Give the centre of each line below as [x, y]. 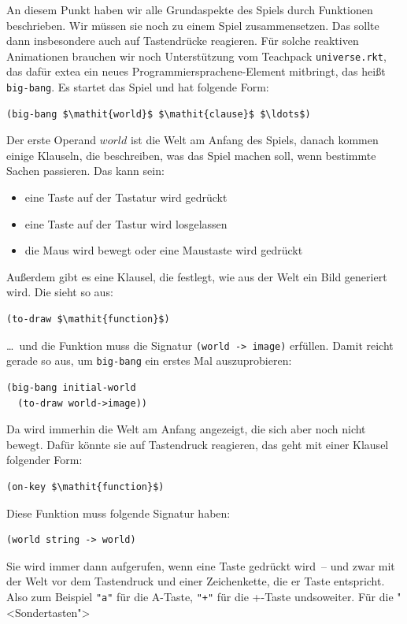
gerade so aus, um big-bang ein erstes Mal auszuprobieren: [149, 360]
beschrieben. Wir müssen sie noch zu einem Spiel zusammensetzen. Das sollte [193, 25]
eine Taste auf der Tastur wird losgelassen [126, 223]
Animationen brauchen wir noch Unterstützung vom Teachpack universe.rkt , [196, 56]
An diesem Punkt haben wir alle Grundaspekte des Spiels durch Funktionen [190, 9]
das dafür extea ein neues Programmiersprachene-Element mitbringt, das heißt [196, 71]
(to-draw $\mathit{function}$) [88, 319]
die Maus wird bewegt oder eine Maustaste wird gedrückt [164, 250]
